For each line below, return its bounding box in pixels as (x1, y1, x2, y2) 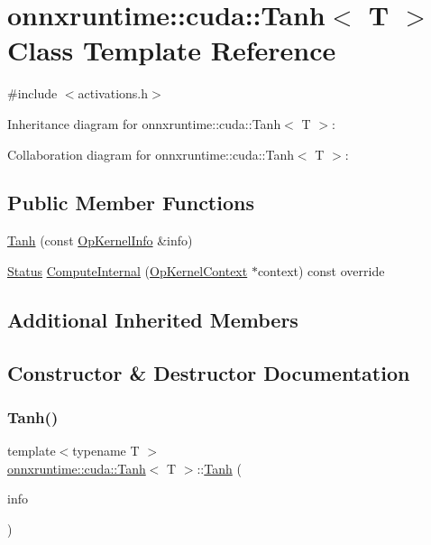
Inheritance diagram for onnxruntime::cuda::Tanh (7, 114, 281, 133)
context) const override (257, 261, 385, 280)
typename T (72, 441, 140, 460)
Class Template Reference (7, 32, 336, 69)
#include (7, 84, 58, 103)
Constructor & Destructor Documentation (7, 358, 410, 386)
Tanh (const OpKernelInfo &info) (7, 231, 193, 250)
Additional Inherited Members (7, 305, 298, 333)
